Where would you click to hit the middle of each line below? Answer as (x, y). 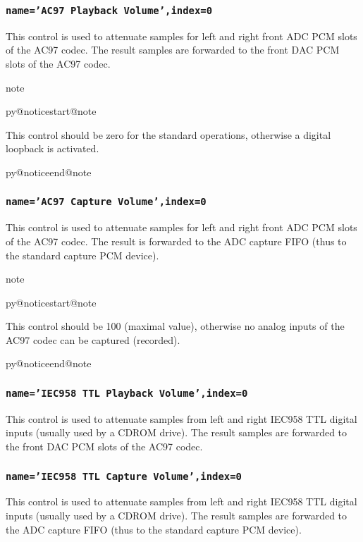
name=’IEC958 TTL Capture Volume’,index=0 (124, 476)
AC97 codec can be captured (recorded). (93, 339)
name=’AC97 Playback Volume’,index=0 (109, 10)
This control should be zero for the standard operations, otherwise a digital (168, 134)
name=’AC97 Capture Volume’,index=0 (106, 202)
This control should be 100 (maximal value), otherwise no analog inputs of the (175, 326)
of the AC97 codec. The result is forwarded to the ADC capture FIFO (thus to (176, 241)
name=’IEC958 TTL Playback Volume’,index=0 (127, 393)
